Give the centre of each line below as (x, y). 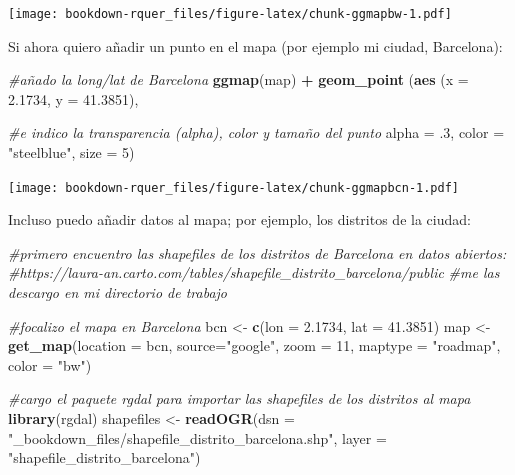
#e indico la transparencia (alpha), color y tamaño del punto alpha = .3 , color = (256, 132)
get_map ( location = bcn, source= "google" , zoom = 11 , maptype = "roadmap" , (254, 345)
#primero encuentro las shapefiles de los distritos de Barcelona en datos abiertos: (257, 252)
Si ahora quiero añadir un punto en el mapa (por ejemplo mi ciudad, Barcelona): (255, 45)
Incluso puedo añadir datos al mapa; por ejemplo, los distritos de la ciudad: (239, 219)
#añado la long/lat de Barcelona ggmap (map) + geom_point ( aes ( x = (238, 79)
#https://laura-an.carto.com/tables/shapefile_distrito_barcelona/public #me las (254, 272)
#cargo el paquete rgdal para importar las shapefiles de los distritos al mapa (239, 398)
